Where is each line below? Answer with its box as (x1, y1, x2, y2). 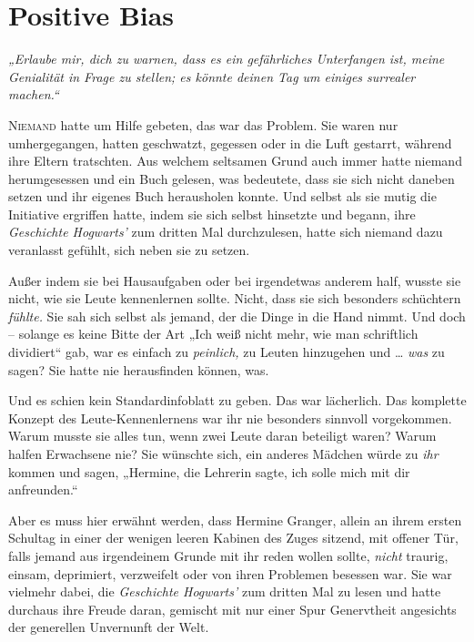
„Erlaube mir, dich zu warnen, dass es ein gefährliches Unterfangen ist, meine (8, 49, 445, 68)
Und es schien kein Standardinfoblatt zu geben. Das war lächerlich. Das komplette (8, 391, 467, 410)
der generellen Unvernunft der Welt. (8, 617, 209, 637)
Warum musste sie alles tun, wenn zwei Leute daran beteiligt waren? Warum (8, 426, 437, 445)
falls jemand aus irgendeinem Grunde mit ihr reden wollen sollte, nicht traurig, (8, 545, 449, 565)
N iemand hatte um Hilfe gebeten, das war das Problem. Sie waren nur (8, 115, 398, 134)
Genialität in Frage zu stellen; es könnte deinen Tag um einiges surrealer (8, 66, 416, 86)
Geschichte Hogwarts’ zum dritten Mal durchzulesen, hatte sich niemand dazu (8, 222, 443, 241)
